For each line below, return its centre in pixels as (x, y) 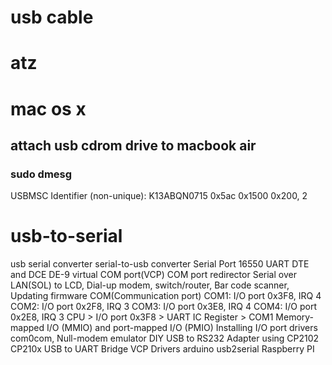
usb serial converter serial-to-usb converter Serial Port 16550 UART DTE (160, 264)
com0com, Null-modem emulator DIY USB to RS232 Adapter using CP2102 (165, 338)
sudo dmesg (41, 174)
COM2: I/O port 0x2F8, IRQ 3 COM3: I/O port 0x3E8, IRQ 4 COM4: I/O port (164, 307)
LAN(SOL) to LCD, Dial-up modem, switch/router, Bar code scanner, (150, 285)
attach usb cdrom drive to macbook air (133, 145)
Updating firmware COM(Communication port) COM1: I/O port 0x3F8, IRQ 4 (166, 296)
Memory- (295, 317)
